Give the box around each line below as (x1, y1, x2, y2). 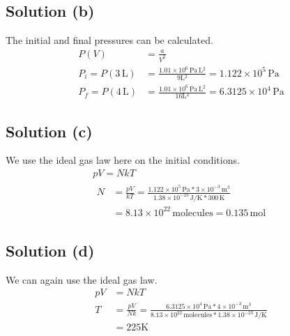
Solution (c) (6, 120, 93, 142)
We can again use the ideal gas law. (6, 272, 158, 287)
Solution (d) (6, 239, 95, 261)
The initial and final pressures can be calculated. (6, 33, 213, 47)
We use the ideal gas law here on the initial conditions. (6, 153, 240, 167)
